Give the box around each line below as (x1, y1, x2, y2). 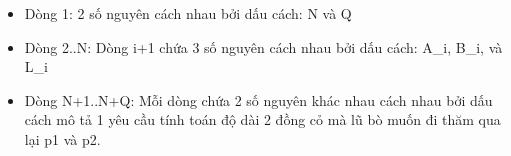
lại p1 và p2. (24, 128, 101, 149)
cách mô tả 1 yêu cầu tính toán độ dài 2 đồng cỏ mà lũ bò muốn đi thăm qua (24, 109, 501, 130)
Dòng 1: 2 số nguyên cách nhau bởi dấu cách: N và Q (24, 3, 352, 23)
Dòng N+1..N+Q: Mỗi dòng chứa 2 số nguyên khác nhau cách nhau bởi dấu (24, 89, 493, 110)
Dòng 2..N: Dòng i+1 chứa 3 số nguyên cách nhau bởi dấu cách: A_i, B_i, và (24, 36, 503, 57)
